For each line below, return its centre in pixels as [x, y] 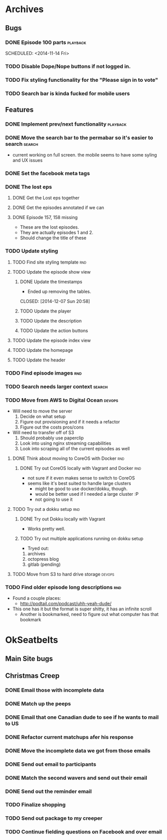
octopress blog [43, 559]
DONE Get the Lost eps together [46, 198]
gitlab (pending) [44, 564]
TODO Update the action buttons [54, 330]
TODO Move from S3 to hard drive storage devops [63, 574]
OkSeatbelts [32, 640]
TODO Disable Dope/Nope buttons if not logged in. [68, 66]
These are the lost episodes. [50, 227]
